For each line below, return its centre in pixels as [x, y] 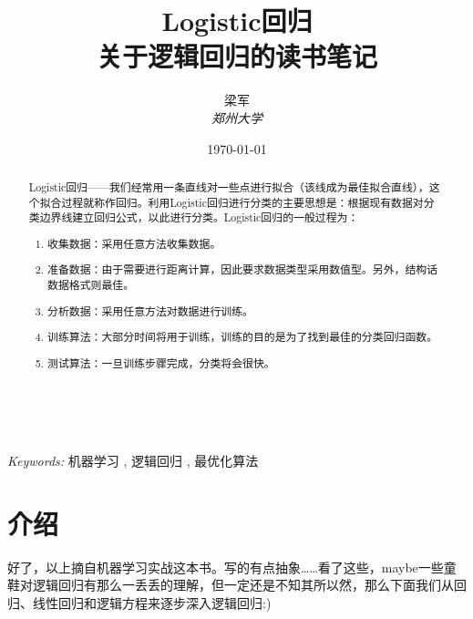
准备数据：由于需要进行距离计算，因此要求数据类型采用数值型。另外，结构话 [243, 269]
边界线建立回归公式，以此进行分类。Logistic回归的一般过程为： [199, 217]
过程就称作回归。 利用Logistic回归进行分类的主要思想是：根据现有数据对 [242, 202]
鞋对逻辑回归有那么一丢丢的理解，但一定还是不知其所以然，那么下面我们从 [231, 585]
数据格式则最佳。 [91, 284]
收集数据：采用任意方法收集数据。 [134, 243]
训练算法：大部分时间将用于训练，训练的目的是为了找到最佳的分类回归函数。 [243, 337]
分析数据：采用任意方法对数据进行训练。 [150, 310]
